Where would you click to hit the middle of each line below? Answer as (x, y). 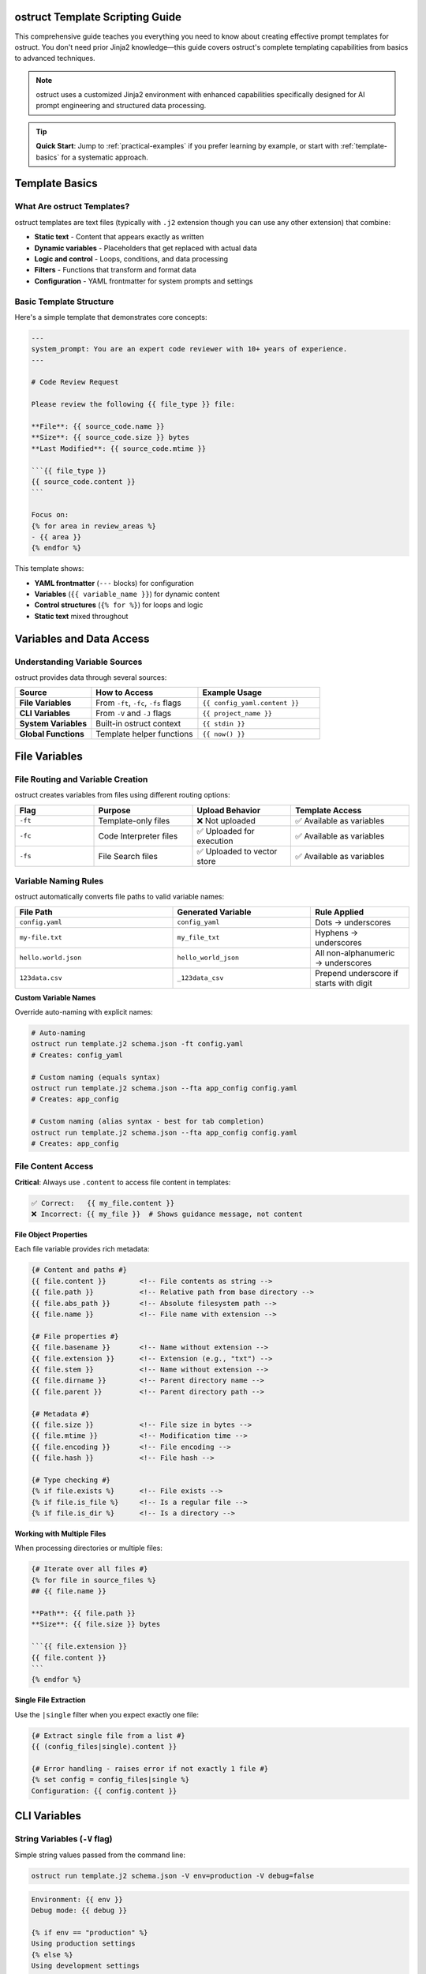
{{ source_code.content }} (83, 481)
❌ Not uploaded (226, 820)
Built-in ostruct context (138, 724)
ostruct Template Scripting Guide (98, 17)
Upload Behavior (228, 810)
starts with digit (343, 983)
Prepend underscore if (356, 973)
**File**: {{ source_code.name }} (98, 426)
